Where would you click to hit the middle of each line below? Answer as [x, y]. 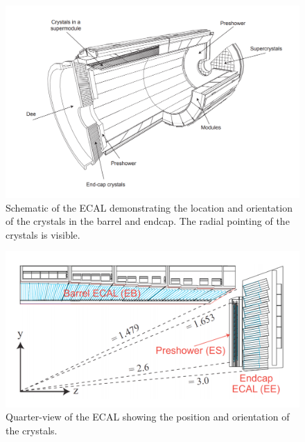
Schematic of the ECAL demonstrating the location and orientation [149, 207]
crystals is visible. [43, 234]
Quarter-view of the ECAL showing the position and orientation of [148, 417]
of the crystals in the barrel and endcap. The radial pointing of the [148, 221]
